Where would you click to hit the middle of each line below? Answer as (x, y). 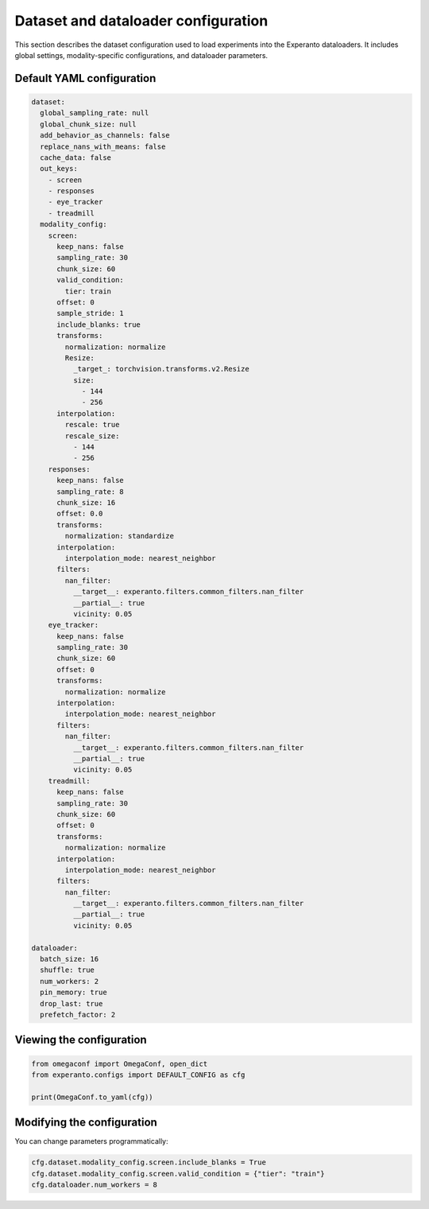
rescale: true (92, 425)
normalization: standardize (120, 536)
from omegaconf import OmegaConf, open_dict (120, 1063)
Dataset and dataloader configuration (141, 21)
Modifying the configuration (86, 1123)
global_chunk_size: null (88, 124)
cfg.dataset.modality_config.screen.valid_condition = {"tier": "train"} (178, 1174)
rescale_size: (92, 436)
